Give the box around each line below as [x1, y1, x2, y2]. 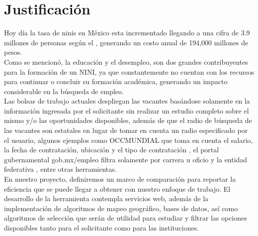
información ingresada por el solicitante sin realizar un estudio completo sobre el [4, 105, 249, 116]
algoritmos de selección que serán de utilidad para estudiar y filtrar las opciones [4, 213, 247, 223]
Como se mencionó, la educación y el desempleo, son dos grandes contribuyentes [4, 56, 248, 67]
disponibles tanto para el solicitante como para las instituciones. [4, 223, 199, 233]
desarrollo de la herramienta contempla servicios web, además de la [4, 193, 209, 204]
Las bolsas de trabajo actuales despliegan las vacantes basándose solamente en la [4, 96, 250, 106]
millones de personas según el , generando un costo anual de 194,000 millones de [4, 37, 249, 47]
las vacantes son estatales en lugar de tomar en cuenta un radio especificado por [4, 125, 248, 135]
